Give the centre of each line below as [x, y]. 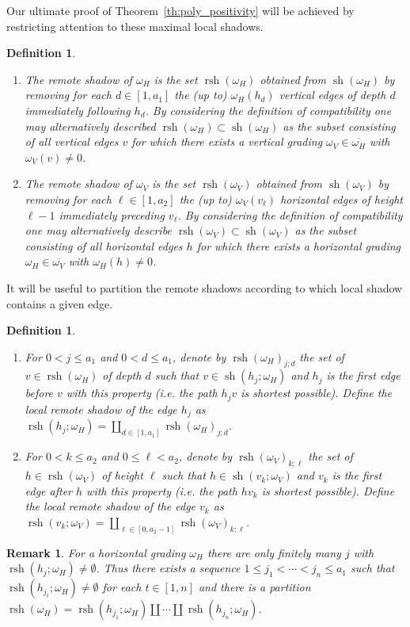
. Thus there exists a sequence [168, 568]
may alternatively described [90, 126]
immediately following [78, 110]
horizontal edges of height [342, 199]
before [39, 393]
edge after [49, 490]
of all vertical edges [72, 141]
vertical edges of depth [332, 95]
